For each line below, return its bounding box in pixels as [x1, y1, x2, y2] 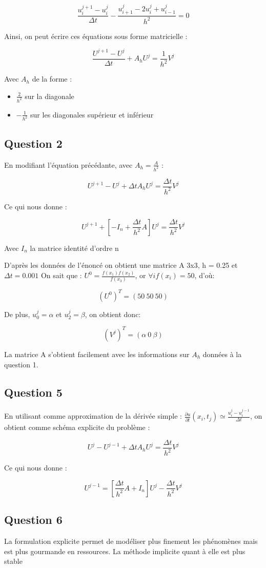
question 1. [4, 359, 38, 369]
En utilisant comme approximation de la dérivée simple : [4, 410, 182, 421]
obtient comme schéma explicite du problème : [4, 422, 150, 433]
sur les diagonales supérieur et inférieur [30, 109, 154, 120]
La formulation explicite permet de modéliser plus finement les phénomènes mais [4, 536, 258, 546]
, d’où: [194, 270, 215, 281]
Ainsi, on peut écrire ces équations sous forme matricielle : [4, 30, 188, 41]
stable [4, 556, 23, 566]
